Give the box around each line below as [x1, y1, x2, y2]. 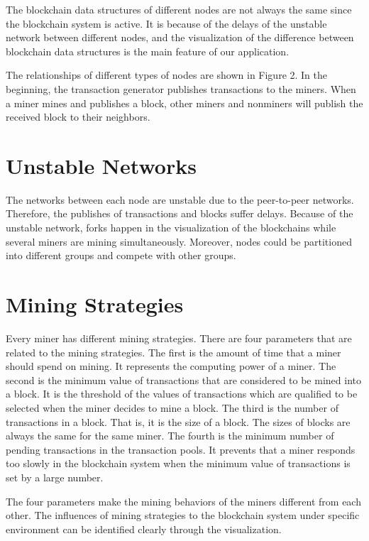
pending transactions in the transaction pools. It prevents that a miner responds [6, 442, 356, 457]
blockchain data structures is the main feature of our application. [6, 43, 290, 58]
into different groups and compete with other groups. [6, 248, 236, 263]
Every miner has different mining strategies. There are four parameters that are [6, 330, 352, 345]
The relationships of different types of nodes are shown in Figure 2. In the [6, 67, 328, 82]
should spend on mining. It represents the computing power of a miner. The [6, 359, 336, 373]
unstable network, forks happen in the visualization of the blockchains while [6, 220, 336, 235]
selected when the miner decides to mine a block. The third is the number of [6, 400, 338, 415]
